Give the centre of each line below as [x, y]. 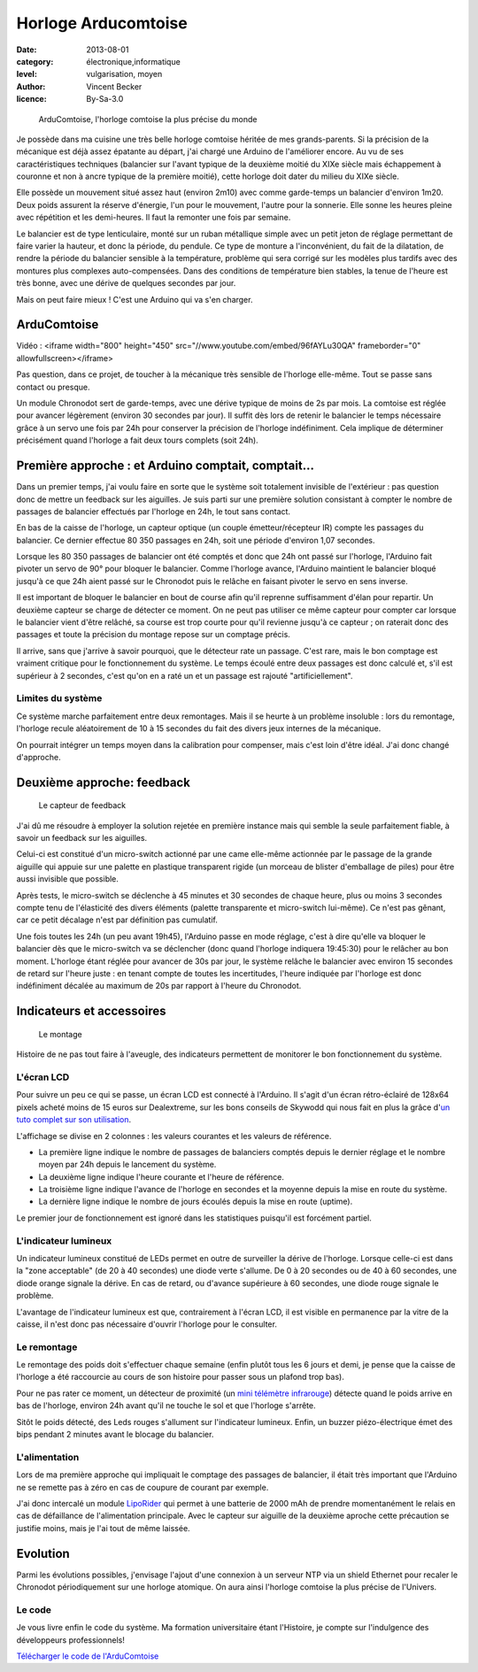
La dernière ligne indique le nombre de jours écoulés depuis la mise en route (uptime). [196, 1202]
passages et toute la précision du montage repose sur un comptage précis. [154, 635]
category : [35, 61]
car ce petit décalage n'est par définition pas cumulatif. [117, 920]
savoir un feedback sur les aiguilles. [82, 838]
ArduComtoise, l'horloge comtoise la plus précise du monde [148, 119]
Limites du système [59, 698]
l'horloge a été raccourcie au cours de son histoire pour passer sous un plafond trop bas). [180, 1377]
